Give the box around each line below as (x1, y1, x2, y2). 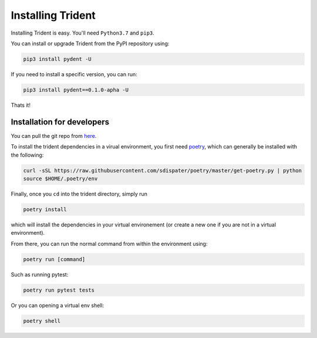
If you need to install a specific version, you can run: (11, 70, 137, 77)
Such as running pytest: (11, 271, 69, 278)
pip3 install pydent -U (23, 56, 92, 62)
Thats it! (11, 102, 31, 109)
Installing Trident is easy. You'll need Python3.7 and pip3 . (11, 29, 155, 36)
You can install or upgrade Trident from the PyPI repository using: (11, 40, 170, 47)
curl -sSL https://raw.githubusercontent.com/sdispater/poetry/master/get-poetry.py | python (23, 167, 302, 174)
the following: (11, 151, 44, 158)
